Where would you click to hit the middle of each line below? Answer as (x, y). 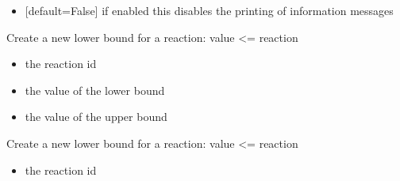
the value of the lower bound (95, 90)
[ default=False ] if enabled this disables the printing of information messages (209, 10)
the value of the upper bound (96, 117)
